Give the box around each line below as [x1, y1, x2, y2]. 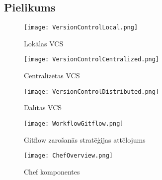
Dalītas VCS [24, 102, 62, 113]
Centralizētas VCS [24, 70, 80, 81]
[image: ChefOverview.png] [24, 152, 113, 160]
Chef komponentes [24, 166, 80, 177]
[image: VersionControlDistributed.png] [24, 88, 160, 95]
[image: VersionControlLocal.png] [24, 24, 138, 31]
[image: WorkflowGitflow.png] [24, 120, 124, 127]
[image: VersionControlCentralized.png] [24, 56, 160, 63]
